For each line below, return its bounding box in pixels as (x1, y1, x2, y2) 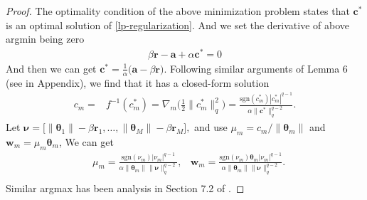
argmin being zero (6, 31, 85, 46)
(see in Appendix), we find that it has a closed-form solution (6, 75, 270, 90)
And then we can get (6, 60, 97, 75)
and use (194, 120, 228, 135)
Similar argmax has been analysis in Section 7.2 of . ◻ (6, 181, 245, 196)
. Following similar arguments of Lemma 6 (164, 60, 348, 75)
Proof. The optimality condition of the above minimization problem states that (6, 4, 350, 18)
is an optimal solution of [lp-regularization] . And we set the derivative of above (6, 17, 349, 32)
